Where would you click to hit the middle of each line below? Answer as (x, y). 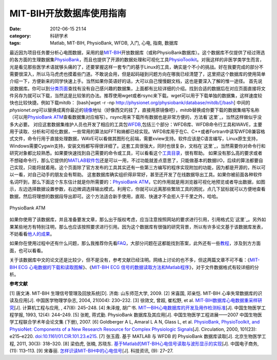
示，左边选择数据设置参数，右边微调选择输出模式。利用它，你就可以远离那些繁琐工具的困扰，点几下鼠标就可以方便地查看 (137, 189)
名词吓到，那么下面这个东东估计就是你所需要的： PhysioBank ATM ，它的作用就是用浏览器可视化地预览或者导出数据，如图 (137, 182)
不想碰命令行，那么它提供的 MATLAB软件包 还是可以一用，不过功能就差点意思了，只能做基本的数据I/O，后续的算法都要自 (136, 160)
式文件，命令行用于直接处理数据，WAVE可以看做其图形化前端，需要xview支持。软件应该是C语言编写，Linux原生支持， (135, 139)
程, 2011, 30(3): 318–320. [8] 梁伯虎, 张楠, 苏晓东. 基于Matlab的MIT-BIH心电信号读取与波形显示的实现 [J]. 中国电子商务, (134, 344)
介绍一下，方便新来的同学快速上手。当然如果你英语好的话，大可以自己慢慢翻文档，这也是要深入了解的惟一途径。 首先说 (136, 81)
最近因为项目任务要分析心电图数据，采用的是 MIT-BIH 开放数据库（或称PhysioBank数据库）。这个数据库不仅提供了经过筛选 (137, 52)
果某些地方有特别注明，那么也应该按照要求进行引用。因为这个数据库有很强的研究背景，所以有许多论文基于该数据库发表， (137, 226)
